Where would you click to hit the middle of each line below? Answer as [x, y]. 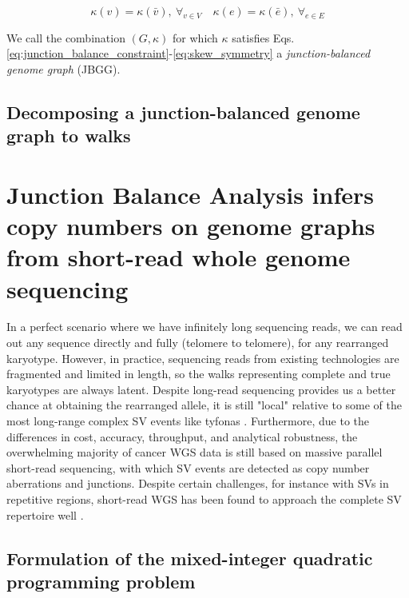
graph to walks [69, 136]
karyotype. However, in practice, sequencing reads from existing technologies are [203, 358]
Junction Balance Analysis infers [190, 194]
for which [195, 37]
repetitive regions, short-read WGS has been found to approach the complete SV [204, 498]
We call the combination [66, 37]
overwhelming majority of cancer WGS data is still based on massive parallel [195, 452]
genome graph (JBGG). [64, 68]
